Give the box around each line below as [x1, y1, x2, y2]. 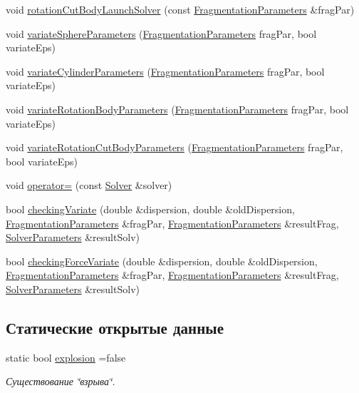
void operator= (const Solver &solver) [6, 178, 172, 193]
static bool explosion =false [6, 349, 126, 364]
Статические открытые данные [6, 316, 224, 338]
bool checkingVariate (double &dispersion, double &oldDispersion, [6, 201, 295, 216]
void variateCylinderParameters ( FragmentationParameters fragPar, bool [6, 63, 325, 78]
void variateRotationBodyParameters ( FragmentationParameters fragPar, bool [6, 101, 349, 116]
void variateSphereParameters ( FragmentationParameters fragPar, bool [6, 26, 317, 41]
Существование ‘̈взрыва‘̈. [6, 374, 115, 389]
